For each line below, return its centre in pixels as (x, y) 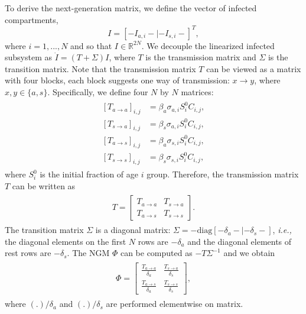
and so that (91, 45)
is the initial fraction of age (89, 174)
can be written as (44, 185)
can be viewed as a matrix (254, 68)
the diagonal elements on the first (66, 241)
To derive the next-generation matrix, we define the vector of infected (131, 8)
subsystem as (29, 57)
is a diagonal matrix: (133, 230)
